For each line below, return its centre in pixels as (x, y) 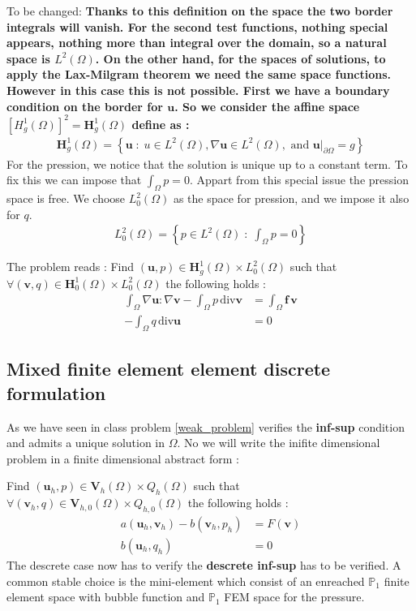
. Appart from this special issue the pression (299, 180)
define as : (161, 124)
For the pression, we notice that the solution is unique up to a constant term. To (207, 164)
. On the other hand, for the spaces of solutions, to (240, 58)
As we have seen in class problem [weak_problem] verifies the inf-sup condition (206, 426)
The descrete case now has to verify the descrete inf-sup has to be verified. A (204, 565)
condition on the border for (85, 106)
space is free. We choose (66, 198)
